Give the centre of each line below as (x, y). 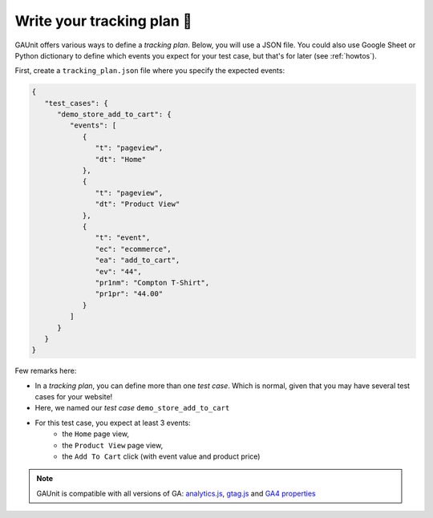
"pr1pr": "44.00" (129, 294)
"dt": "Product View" (138, 204)
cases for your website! (74, 397)
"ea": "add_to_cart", (138, 260)
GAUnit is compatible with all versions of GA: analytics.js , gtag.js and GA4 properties (176, 493)
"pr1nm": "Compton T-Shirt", (152, 282)
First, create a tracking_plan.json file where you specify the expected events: (150, 71)
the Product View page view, (113, 445)
